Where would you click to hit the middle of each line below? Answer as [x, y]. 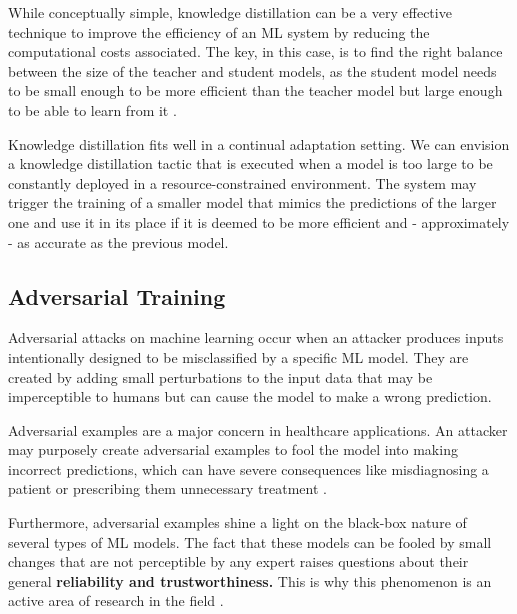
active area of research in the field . [116, 600]
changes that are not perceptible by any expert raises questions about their [238, 561]
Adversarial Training [117, 295]
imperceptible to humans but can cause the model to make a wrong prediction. [250, 396]
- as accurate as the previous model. [118, 241]
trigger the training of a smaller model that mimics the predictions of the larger [252, 202]
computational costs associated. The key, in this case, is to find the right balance [255, 51]
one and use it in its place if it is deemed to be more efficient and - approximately [259, 221]
